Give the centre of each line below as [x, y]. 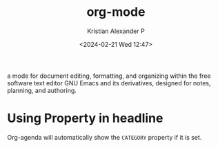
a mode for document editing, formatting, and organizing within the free [109, 76]
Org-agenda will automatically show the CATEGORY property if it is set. [105, 137]
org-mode [116, 12]
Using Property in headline [85, 118]
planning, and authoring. [42, 90]
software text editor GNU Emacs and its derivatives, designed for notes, [109, 83]
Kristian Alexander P [116, 31]
